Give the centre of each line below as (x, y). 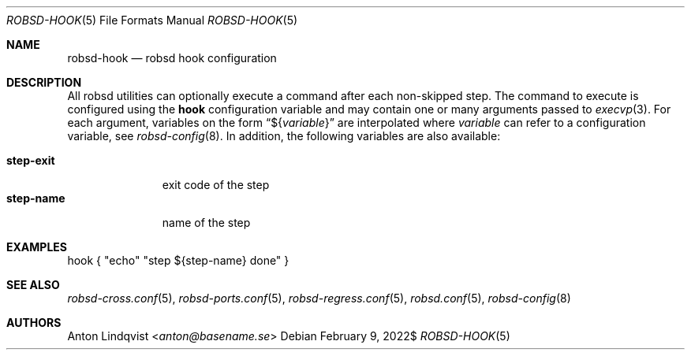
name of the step (206, 222)
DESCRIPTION (44, 82)
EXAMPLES (37, 247)
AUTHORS (34, 323)
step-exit (31, 160)
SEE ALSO (33, 285)
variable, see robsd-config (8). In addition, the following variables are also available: (284, 136)
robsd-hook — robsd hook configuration (172, 58)
